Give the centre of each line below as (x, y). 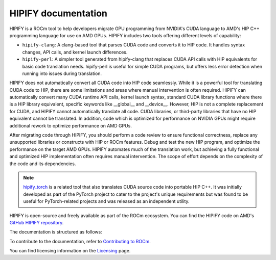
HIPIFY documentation (58, 13)
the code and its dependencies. (43, 164)
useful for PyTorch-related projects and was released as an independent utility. (106, 201)
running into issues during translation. (62, 73)
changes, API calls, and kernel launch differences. (75, 52)
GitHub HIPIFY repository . (37, 222)
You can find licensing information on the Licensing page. (70, 251)
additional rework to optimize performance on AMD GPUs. (71, 125)
